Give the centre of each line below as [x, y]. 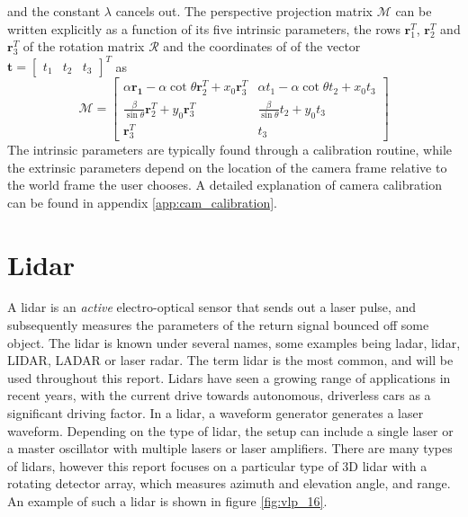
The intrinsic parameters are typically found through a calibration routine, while [229, 149]
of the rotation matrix [84, 46]
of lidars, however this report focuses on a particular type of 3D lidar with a [217, 465]
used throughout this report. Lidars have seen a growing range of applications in [229, 377]
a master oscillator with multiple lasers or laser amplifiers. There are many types [230, 448]
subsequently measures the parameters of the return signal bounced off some [218, 325]
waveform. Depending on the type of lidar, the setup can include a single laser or [230, 430]
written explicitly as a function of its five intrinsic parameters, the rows [204, 28]
